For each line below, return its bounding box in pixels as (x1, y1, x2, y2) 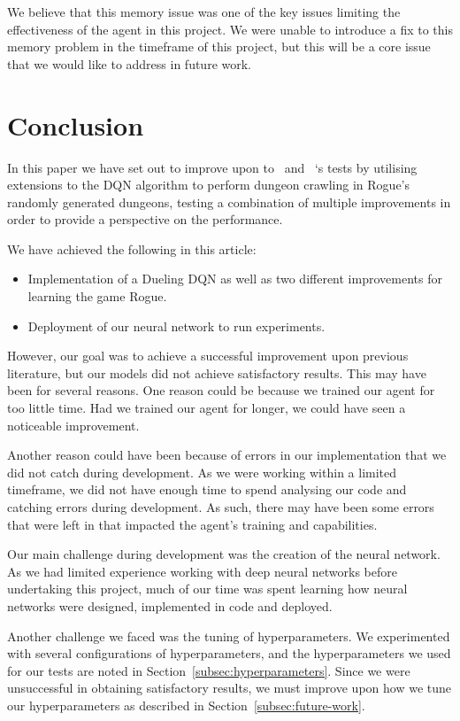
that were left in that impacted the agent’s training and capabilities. (7, 515, 378, 533)
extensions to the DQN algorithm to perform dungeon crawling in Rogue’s (7, 175, 410, 194)
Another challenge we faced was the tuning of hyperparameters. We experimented (7, 626, 450, 645)
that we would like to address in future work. (7, 54, 251, 73)
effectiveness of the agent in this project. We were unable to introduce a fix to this (7, 19, 453, 38)
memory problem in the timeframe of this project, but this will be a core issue (7, 37, 431, 56)
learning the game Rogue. (27, 287, 167, 306)
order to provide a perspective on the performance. (7, 210, 283, 229)
